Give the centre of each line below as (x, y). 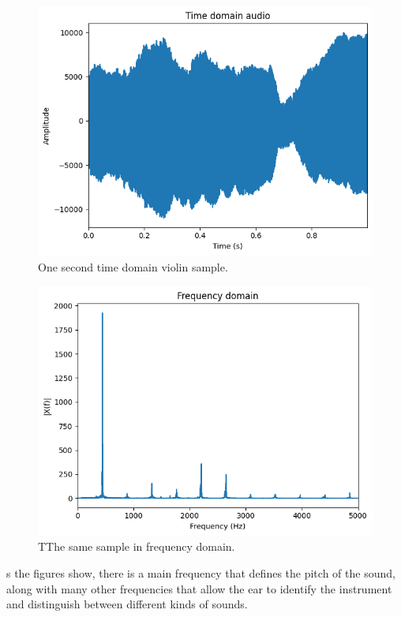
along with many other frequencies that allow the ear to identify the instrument (199, 588)
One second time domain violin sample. (133, 266)
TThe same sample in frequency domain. (137, 546)
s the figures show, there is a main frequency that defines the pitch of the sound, (201, 573)
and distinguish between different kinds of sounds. (127, 604)
